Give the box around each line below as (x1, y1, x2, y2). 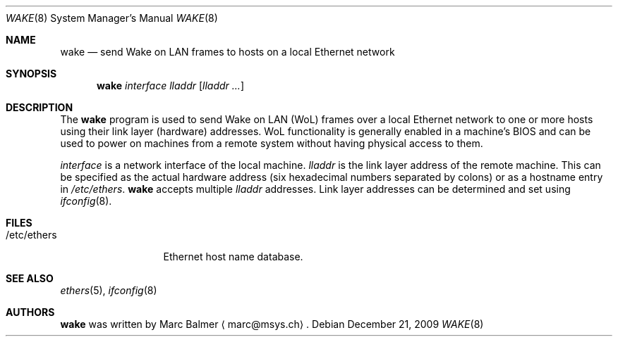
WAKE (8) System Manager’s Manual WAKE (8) (6, 12, 218, 24)
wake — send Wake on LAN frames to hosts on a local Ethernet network (60, 46, 395, 58)
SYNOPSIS (6, 68, 57, 80)
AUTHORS (6, 306, 55, 318)
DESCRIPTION (6, 101, 73, 113)
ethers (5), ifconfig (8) (60, 284, 157, 296)
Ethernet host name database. (163, 251, 303, 262)
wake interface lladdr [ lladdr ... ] (97, 80, 244, 91)
